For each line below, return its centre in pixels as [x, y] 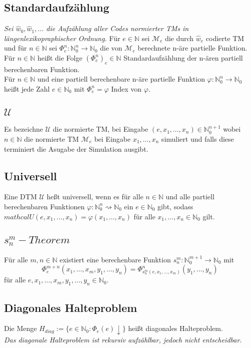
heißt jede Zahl [27, 88]
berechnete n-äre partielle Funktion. [192, 48]
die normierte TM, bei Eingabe [100, 129]
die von [111, 48]
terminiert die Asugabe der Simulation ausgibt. [76, 148]
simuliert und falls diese [197, 138]
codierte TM [225, 38]
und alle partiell [190, 197]
